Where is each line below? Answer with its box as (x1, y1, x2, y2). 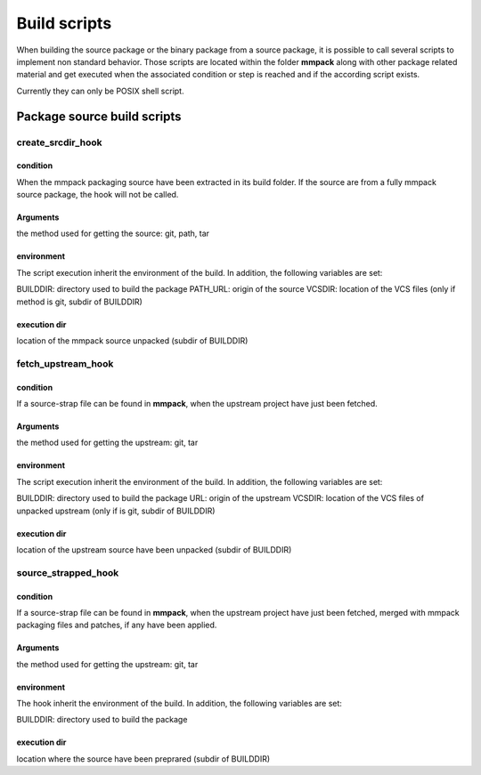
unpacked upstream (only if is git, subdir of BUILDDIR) (16, 505, 216, 516)
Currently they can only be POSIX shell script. (16, 85, 184, 96)
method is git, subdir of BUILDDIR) (16, 296, 143, 307)
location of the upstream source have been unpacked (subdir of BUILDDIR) (16, 544, 292, 555)
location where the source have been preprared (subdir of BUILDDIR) (16, 753, 271, 764)
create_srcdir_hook (16, 136, 102, 149)
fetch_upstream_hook (16, 357, 114, 369)
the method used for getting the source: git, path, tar (16, 228, 209, 239)
